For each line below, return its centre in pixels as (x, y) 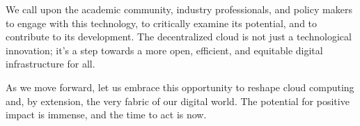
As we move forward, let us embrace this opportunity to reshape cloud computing (180, 87)
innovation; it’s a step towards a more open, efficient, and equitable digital (164, 50)
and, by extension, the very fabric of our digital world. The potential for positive (178, 101)
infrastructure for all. (50, 64)
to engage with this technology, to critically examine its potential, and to (162, 23)
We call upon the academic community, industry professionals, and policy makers (179, 9)
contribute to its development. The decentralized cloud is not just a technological (179, 37)
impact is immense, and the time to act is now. (106, 115)
